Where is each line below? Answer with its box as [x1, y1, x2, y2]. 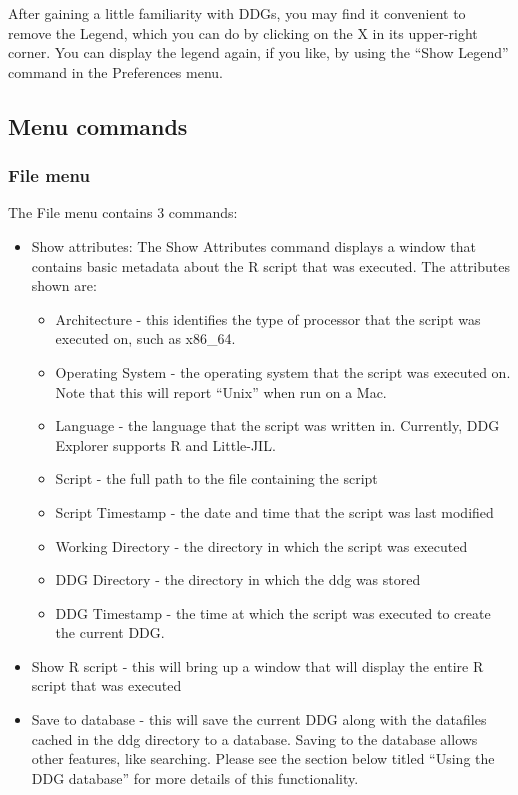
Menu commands [8, 110, 188, 141]
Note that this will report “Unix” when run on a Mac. [55, 381, 387, 402]
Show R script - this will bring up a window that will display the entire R [31, 655, 484, 676]
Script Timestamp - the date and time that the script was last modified [55, 501, 494, 522]
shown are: [31, 275, 97, 296]
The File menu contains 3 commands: [8, 202, 238, 223]
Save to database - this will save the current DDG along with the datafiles [31, 709, 487, 730]
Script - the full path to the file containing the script [55, 468, 378, 489]
